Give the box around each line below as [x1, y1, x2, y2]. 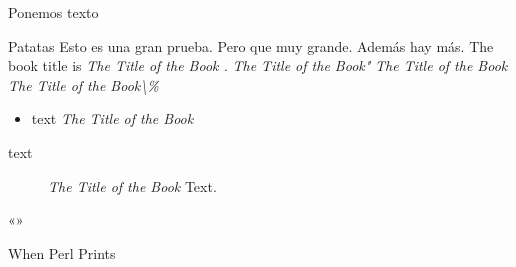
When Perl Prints [8, 242, 116, 263]
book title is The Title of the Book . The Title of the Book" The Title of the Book [8, 55, 508, 76]
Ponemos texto [8, 2, 99, 22]
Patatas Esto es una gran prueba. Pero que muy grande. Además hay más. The [8, 35, 494, 56]
